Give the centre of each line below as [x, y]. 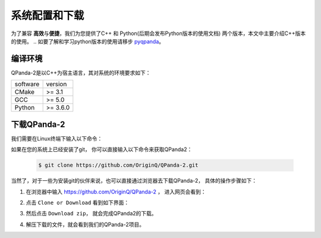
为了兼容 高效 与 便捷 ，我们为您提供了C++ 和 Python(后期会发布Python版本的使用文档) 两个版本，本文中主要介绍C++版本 [158, 33]
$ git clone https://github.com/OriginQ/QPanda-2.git [118, 165]
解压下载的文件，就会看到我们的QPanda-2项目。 [85, 224]
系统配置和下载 [48, 15]
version [56, 84]
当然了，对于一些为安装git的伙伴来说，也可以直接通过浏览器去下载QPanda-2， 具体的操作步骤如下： [134, 181]
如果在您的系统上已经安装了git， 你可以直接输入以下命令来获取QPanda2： [102, 149]
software [27, 84]
